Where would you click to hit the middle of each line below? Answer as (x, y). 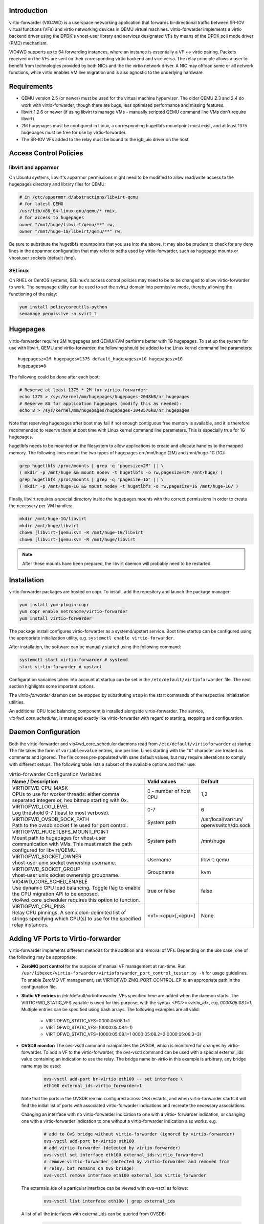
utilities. (17, 702)
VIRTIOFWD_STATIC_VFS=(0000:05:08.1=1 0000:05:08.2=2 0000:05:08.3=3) (123, 1034)
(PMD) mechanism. (28, 43)
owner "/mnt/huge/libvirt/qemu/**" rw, (67, 224)
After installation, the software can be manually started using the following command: (95, 647)
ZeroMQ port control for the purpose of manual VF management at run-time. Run (103, 966)
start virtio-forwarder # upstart (61, 667)
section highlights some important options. (52, 686)
